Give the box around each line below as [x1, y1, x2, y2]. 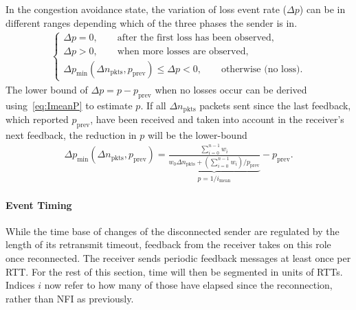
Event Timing [5, 197, 72, 212]
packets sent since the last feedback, [199, 98, 351, 112]
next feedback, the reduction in [5, 127, 137, 142]
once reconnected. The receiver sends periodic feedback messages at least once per [5, 251, 351, 265]
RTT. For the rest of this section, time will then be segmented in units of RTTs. [5, 264, 343, 278]
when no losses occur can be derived [155, 82, 307, 96]
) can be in [299, 2, 346, 16]
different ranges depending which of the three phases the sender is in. [5, 15, 298, 30]
